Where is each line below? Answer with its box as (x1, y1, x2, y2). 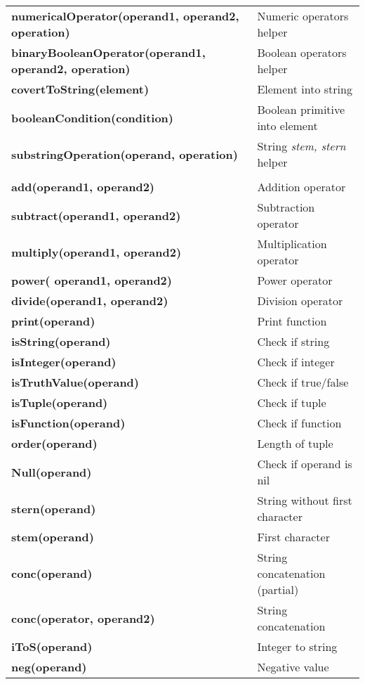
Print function (257, 313, 327, 329)
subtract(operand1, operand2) (11, 207, 181, 224)
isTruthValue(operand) (11, 374, 140, 390)
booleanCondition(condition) (11, 109, 173, 126)
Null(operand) (11, 463, 92, 480)
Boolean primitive (257, 101, 345, 117)
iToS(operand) (11, 638, 93, 654)
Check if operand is (257, 456, 352, 472)
